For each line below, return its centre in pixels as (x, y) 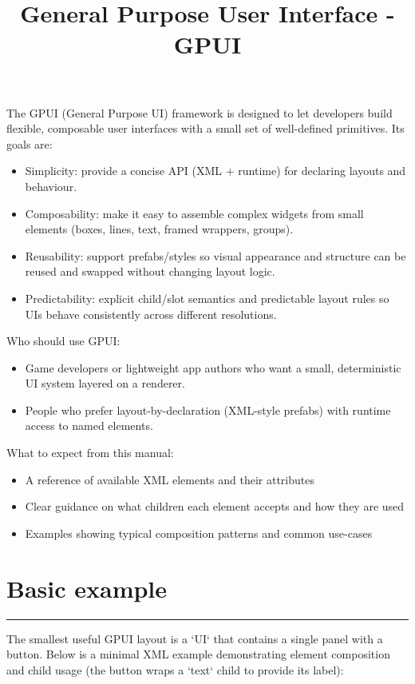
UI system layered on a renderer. (105, 383)
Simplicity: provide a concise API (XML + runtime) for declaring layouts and (215, 171)
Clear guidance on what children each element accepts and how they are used (215, 506)
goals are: (30, 143)
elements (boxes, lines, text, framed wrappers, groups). (159, 229)
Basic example (87, 588)
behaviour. (51, 186)
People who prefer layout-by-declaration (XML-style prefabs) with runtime (208, 410)
